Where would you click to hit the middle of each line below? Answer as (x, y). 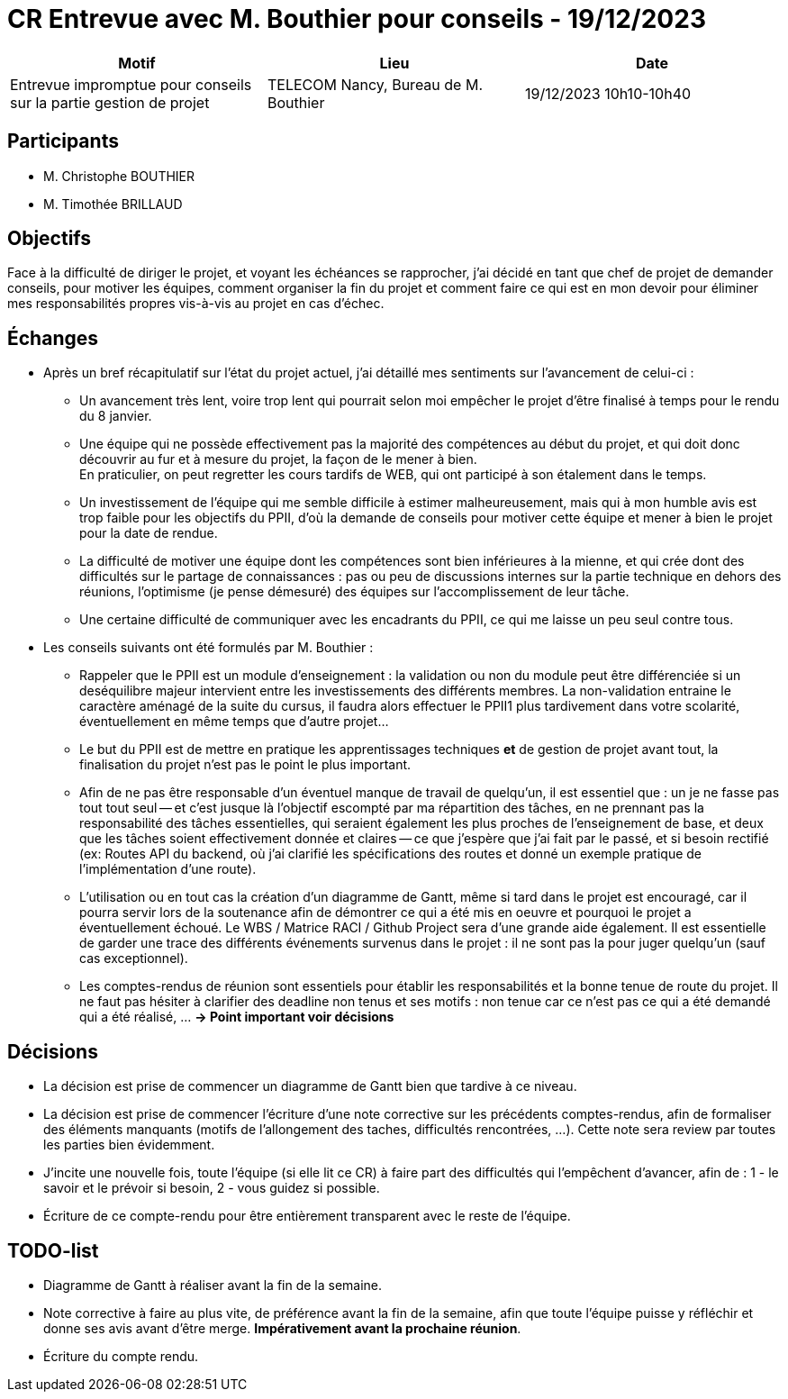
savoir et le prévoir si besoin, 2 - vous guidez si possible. (212, 1188)
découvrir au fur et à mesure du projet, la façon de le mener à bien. (278, 459)
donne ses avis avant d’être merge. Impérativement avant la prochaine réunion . (282, 1328)
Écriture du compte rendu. (121, 1356)
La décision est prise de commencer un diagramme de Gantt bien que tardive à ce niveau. (310, 1086)
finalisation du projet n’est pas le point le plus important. (245, 765)
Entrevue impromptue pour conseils (131, 84)
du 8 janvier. (116, 416)
